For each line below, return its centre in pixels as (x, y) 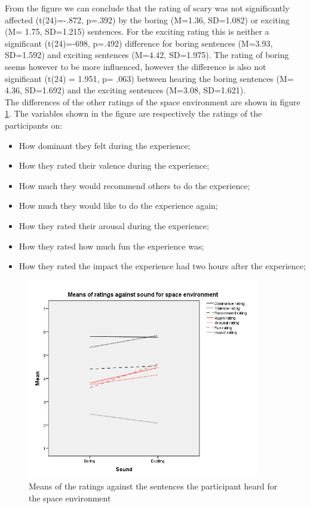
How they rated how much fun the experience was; (111, 246)
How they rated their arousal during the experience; (114, 225)
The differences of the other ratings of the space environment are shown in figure (153, 101)
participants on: (34, 125)
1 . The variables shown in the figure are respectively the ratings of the (133, 113)
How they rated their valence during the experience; (114, 165)
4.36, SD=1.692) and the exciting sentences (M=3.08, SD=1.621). (125, 90)
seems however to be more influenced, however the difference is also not (136, 66)
